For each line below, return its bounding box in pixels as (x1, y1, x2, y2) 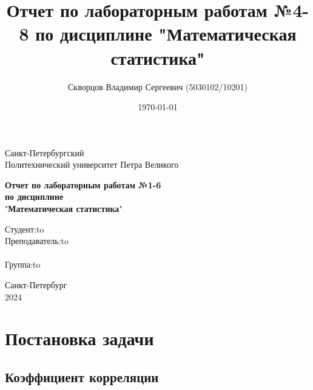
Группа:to (5, 258, 41, 271)
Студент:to (5, 222, 44, 235)
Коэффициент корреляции (5, 367, 159, 386)
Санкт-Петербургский (5, 146, 84, 159)
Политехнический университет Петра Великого (5, 158, 179, 171)
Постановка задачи (5, 326, 154, 351)
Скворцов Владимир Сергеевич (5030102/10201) (68, 80, 247, 93)
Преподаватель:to (5, 234, 69, 247)
